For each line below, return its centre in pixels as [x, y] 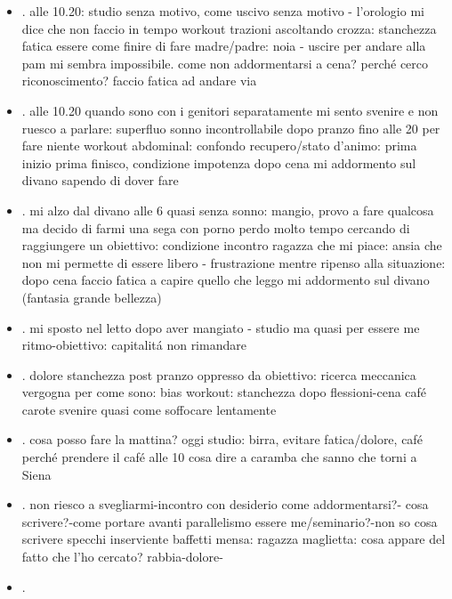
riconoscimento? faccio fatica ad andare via [139, 81]
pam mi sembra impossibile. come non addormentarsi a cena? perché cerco [225, 63]
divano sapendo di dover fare [100, 180]
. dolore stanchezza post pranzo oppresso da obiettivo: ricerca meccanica [219, 374]
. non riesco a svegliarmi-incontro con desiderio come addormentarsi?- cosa [225, 504]
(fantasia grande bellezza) [92, 297]
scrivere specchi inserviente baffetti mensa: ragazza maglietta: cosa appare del [234, 539]
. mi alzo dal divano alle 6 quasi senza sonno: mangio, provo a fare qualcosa [228, 210]
